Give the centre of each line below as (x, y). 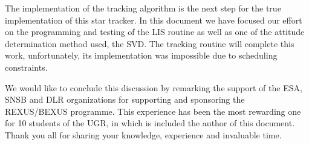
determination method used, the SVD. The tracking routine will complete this (150, 43)
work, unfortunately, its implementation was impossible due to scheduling (141, 55)
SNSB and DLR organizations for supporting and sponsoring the (125, 99)
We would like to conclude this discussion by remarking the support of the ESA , (154, 87)
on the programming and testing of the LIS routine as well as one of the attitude (155, 32)
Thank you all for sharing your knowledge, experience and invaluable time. (143, 134)
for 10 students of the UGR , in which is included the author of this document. (150, 123)
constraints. (26, 67)
